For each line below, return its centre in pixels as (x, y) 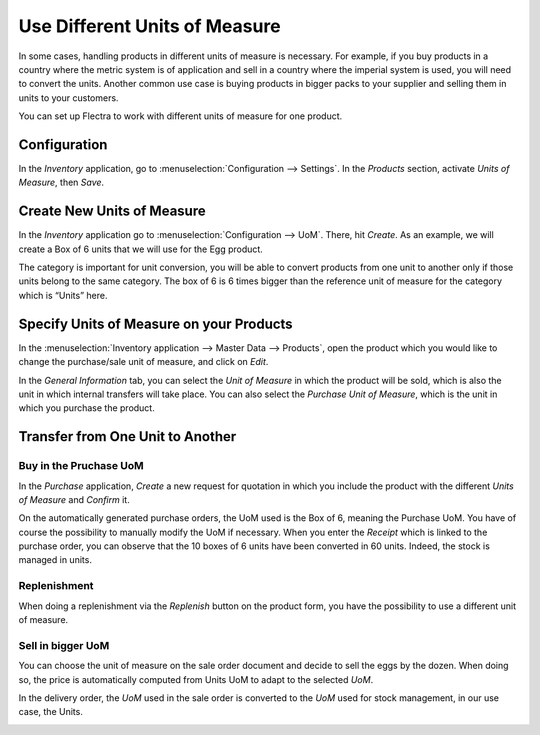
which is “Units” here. (63, 295)
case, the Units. (51, 712)
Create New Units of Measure (112, 211)
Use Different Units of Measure (149, 26)
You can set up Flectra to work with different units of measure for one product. (180, 116)
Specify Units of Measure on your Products (156, 323)
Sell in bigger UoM (64, 645)
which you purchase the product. (86, 408)
